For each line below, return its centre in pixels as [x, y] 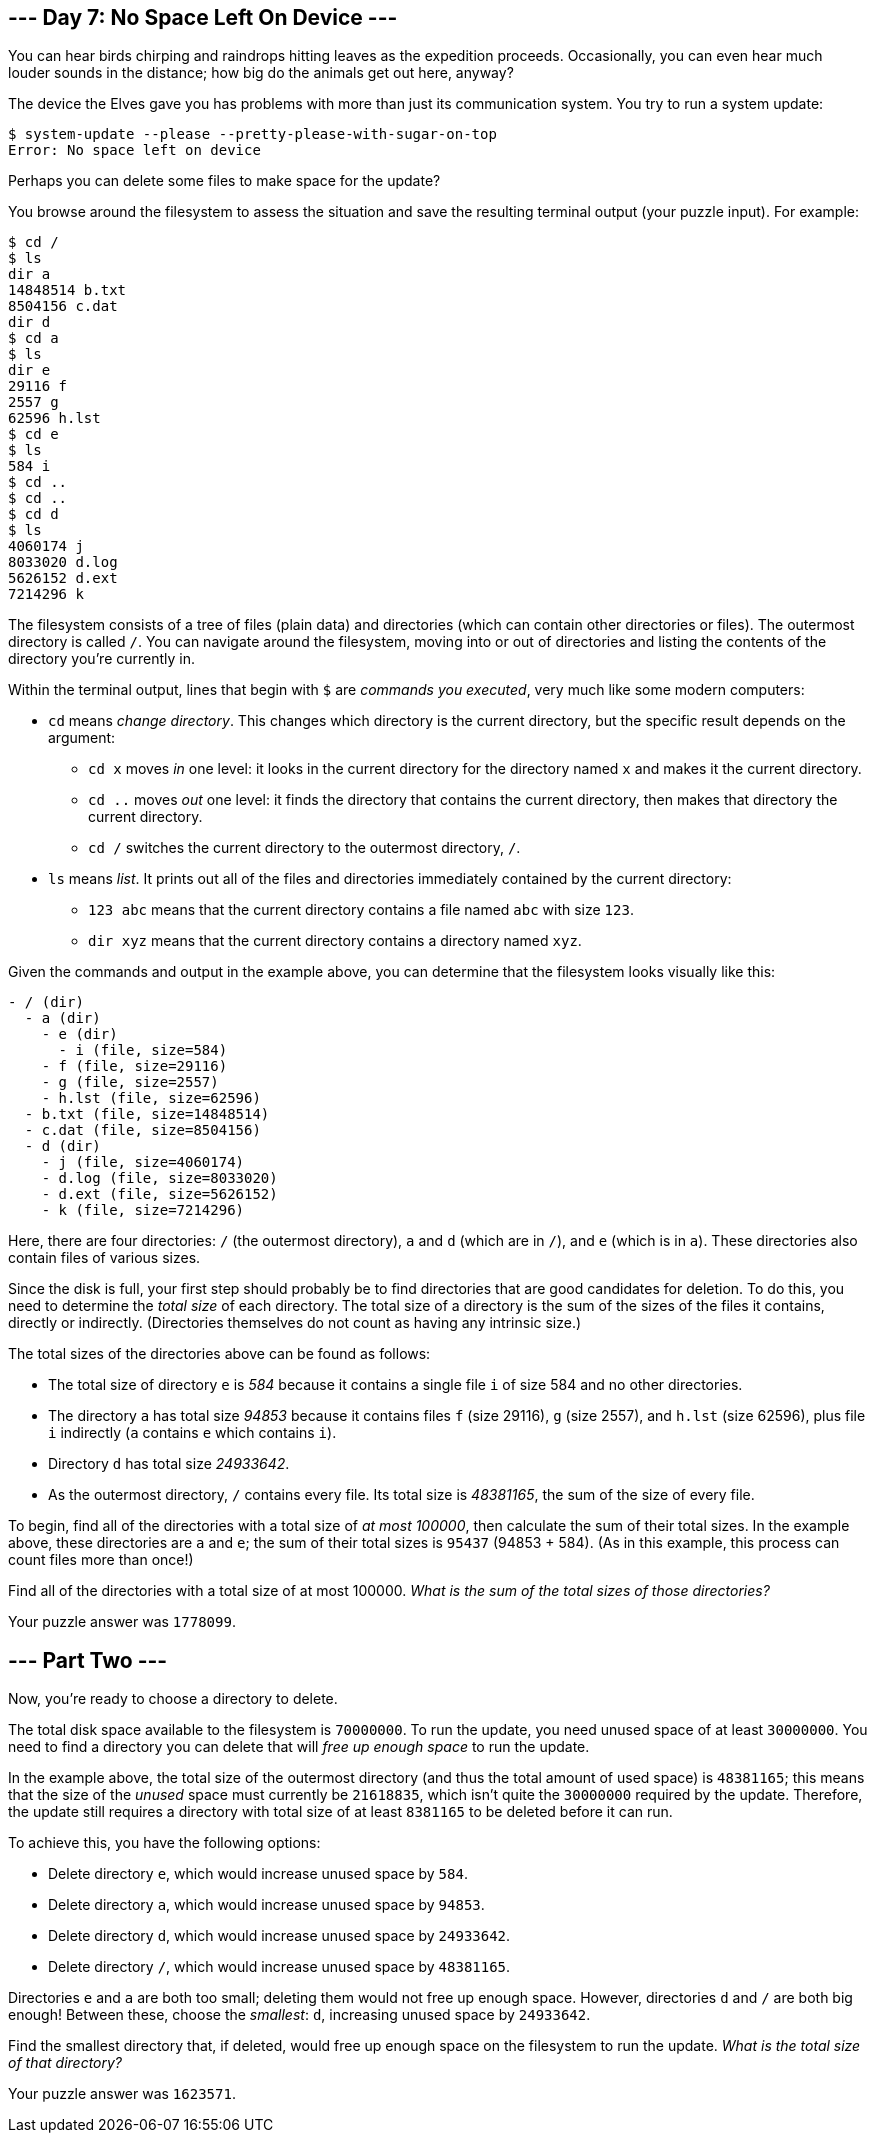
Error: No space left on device [134, 150]
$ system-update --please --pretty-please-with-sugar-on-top [252, 134]
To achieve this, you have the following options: [164, 1843]
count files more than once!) [101, 1560]
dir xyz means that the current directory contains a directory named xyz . [335, 941]
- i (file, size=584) [143, 1050]
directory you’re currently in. [102, 659]
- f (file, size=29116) [134, 1066]
